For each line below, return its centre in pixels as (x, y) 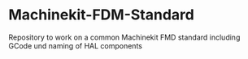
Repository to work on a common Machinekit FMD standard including (124, 37)
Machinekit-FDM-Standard (102, 15)
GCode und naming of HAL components (75, 45)
